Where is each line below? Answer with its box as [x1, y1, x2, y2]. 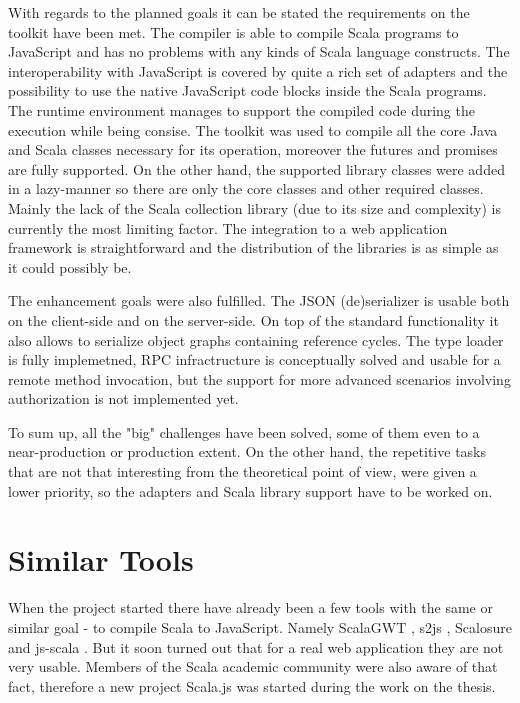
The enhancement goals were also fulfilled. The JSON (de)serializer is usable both [8, 290, 510, 311]
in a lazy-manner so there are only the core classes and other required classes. [8, 178, 484, 199]
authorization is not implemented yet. [8, 388, 239, 409]
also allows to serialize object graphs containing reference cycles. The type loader [8, 329, 504, 350]
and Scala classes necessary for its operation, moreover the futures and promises [8, 139, 498, 160]
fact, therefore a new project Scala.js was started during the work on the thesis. [8, 675, 496, 696]
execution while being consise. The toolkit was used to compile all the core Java [8, 119, 498, 140]
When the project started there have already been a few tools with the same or [8, 597, 493, 618]
